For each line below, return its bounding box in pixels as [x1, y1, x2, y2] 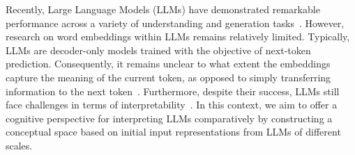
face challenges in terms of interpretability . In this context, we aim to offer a [6, 97, 338, 112]
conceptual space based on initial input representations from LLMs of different [6, 124, 341, 139]
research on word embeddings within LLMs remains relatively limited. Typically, [6, 29, 350, 44]
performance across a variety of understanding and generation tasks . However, [6, 15, 345, 30]
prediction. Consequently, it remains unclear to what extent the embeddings [6, 56, 331, 71]
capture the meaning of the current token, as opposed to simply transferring [6, 70, 331, 84]
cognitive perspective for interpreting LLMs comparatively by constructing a [6, 111, 333, 125]
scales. [6, 138, 33, 152]
